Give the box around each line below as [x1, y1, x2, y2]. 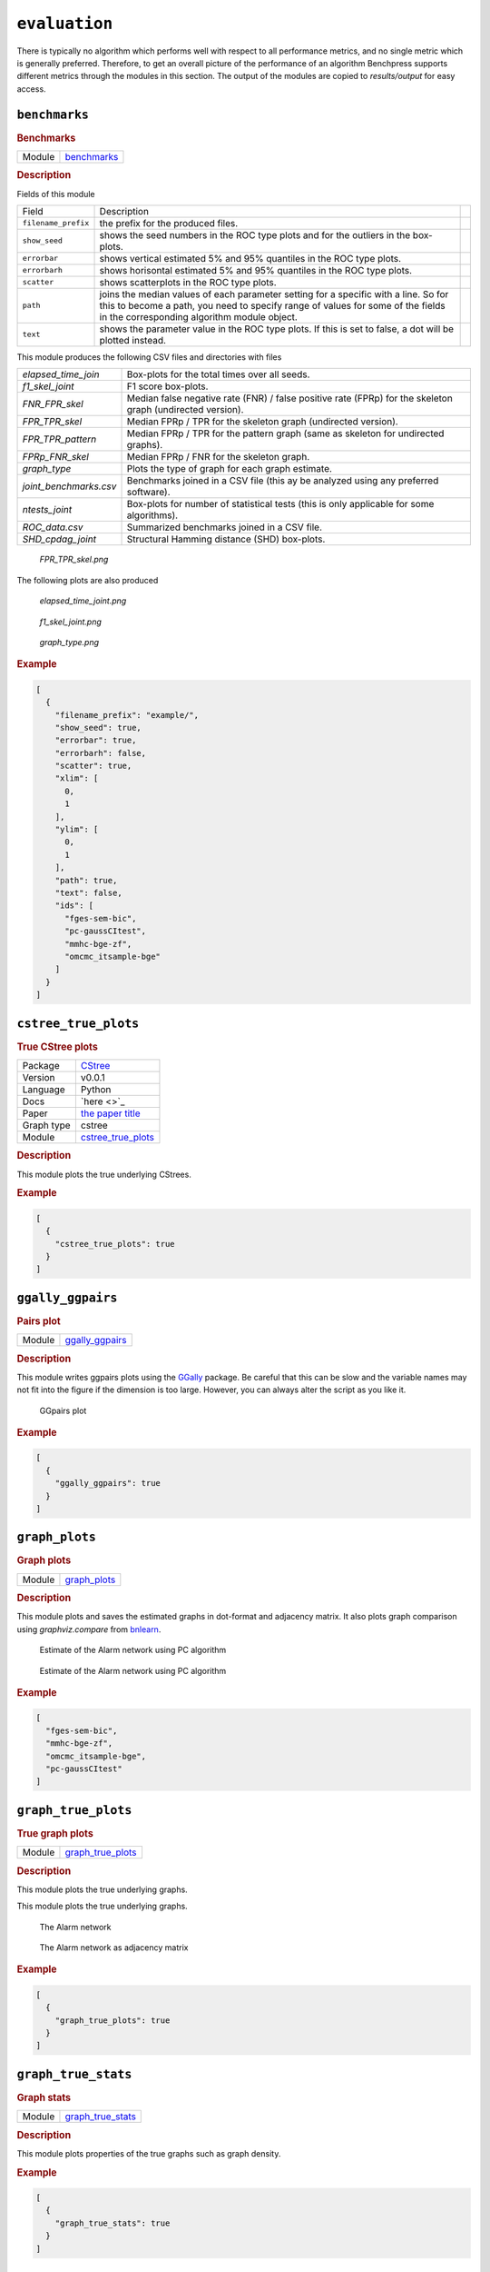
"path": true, [54, 875, 118, 885]
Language [22, 1082, 65, 1095]
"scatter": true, [54, 761, 132, 772]
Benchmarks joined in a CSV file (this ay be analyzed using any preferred [126, 474, 439, 487]
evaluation [16, 14, 113, 34]
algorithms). [126, 509, 179, 522]
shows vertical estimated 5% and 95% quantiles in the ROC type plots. [99, 252, 402, 264]
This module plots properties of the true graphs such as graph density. [16, 2147, 281, 2158]
